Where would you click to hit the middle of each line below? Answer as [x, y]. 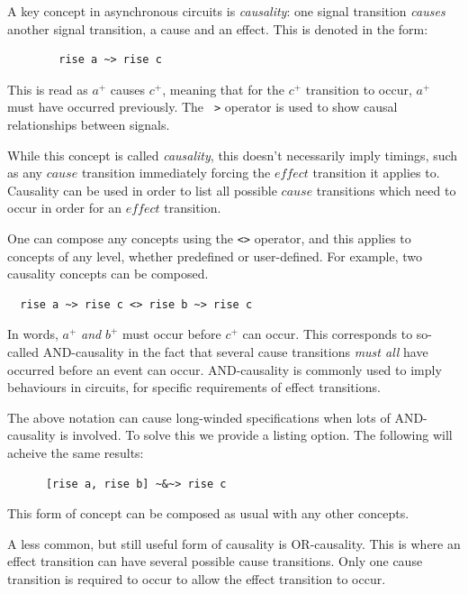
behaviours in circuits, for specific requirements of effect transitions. [194, 387]
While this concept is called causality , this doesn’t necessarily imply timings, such [233, 155]
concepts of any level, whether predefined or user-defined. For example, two [215, 256]
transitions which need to [386, 190]
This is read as [48, 89]
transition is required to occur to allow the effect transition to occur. [197, 578]
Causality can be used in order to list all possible [142, 190]
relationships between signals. [89, 125]
